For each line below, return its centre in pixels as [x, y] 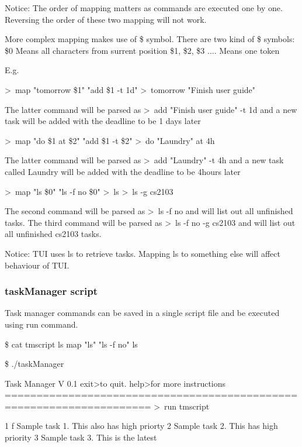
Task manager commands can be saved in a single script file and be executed [142, 313]
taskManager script [51, 291]
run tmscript [187, 406]
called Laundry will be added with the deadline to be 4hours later [123, 171]
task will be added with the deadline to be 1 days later [103, 121]
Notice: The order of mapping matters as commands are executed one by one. [144, 8]
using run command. [41, 324]
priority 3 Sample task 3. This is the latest [81, 437]
